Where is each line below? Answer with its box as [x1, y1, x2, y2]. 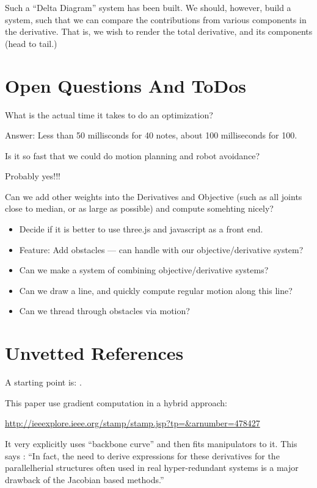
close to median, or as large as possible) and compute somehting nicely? [5, 202, 274, 215]
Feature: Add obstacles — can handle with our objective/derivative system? [19, 243, 304, 256]
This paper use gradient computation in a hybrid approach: [5, 396, 227, 409]
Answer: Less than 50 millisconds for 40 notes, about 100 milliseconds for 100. [5, 129, 297, 142]
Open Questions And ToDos [5, 73, 246, 98]
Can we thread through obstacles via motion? [19, 304, 190, 317]
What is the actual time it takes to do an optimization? [5, 108, 213, 121]
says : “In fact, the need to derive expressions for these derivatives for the [5, 449, 280, 462]
